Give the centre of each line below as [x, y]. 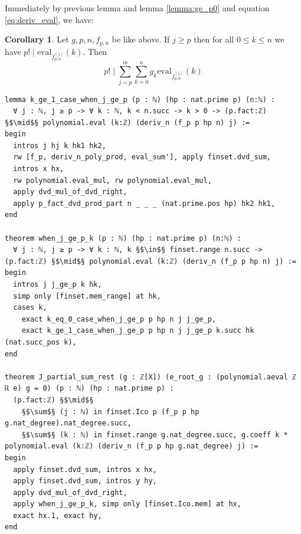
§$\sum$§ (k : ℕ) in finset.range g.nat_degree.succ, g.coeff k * [155, 435]
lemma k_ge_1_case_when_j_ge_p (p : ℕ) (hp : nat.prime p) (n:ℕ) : [140, 99]
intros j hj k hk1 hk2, [60, 145]
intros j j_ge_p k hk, [58, 285]
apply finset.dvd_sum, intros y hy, [85, 481]
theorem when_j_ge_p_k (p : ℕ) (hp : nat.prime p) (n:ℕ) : [123, 238]
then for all [214, 39]
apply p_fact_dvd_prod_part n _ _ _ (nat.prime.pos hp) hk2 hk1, [144, 203]
